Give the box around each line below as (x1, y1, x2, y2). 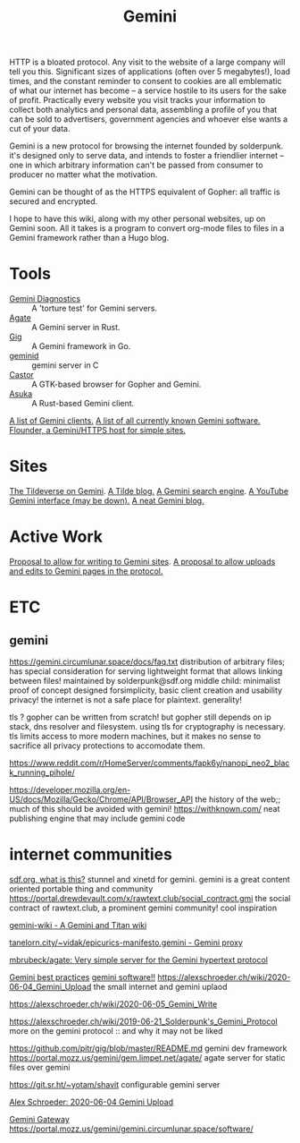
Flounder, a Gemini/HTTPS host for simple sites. (9, 425, 186, 436)
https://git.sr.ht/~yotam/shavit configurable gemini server (9, 1079, 221, 1089)
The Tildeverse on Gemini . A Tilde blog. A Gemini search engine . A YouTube (9, 486, 288, 497)
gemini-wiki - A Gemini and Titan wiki (9, 919, 147, 930)
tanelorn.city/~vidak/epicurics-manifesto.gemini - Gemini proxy (9, 937, 244, 948)
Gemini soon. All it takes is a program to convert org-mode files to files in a (9, 223, 285, 234)
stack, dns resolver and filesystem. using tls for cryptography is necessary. (9, 721, 286, 731)
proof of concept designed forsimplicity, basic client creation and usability (9, 685, 283, 695)
